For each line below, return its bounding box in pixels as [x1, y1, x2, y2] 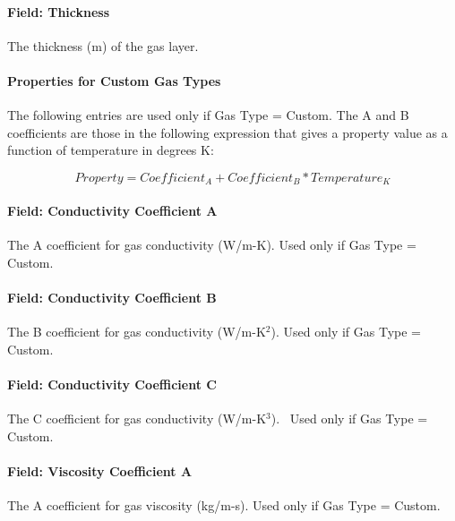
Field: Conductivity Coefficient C [7, 374, 217, 393]
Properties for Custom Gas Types [7, 71, 221, 90]
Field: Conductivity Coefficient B [7, 288, 217, 306]
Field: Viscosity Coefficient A [7, 461, 193, 480]
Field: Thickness [7, 2, 110, 21]
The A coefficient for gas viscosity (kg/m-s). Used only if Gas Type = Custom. [7, 496, 441, 515]
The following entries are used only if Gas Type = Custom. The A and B [7, 106, 409, 124]
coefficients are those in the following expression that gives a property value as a [7, 123, 448, 141]
